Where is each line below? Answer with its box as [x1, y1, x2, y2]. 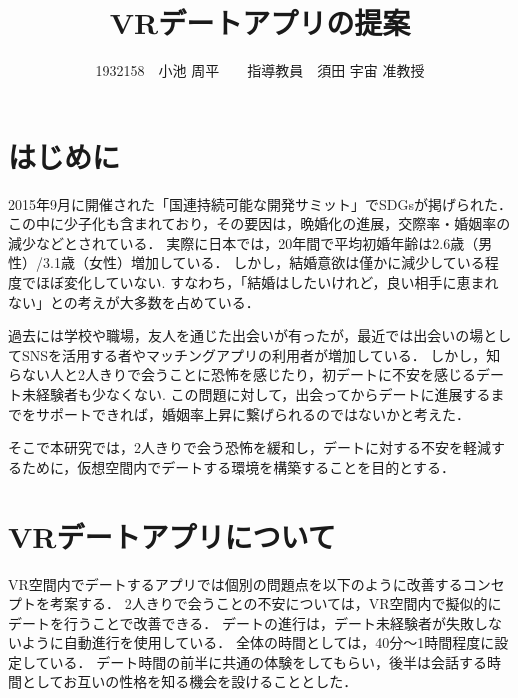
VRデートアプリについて [8, 515, 336, 556]
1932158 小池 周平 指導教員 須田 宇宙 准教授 [95, 60, 425, 81]
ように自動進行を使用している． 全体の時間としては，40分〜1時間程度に [21, 632, 495, 653]
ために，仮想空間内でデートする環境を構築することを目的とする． [21, 456, 455, 477]
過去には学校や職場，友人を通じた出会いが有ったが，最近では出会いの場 [8, 325, 484, 346]
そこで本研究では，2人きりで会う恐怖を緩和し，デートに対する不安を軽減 [8, 437, 491, 458]
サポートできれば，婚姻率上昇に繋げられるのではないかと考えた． [35, 403, 470, 424]
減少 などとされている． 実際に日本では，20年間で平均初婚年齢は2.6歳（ [8, 232, 479, 253]
